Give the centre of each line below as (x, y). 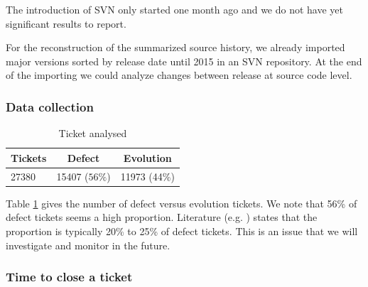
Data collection (50, 106)
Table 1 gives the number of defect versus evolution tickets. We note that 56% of (182, 203)
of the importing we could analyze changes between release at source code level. (179, 75)
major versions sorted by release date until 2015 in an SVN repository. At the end (184, 61)
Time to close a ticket (69, 277)
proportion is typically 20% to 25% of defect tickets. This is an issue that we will (182, 231)
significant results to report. (66, 23)
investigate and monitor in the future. (88, 245)
